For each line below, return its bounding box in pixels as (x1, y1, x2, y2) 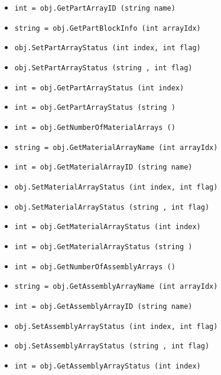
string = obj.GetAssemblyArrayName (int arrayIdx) (14, 282, 218, 291)
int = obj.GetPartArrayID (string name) (14, 4, 175, 12)
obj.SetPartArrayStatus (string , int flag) (14, 63, 193, 72)
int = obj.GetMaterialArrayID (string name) (14, 163, 193, 172)
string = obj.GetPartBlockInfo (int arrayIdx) (14, 24, 201, 32)
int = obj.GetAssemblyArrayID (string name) (14, 302, 193, 311)
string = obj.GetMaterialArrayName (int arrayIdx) (14, 143, 218, 152)
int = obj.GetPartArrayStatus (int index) (14, 83, 184, 92)
